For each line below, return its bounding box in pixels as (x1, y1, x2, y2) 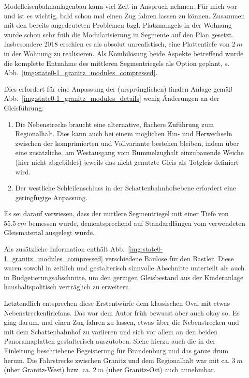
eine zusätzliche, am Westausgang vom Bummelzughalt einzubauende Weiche (15, 147, 244, 157)
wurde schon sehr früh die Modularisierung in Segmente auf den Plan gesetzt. (4, 29, 234, 39)
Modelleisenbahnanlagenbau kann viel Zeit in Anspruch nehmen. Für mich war (4, 1, 237, 11)
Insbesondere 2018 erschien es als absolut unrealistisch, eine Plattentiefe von (4, 39, 230, 49)
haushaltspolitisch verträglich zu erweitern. (4, 282, 131, 292)
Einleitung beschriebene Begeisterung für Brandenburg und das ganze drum (4, 346, 229, 355)
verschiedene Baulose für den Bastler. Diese (105, 253, 234, 263)
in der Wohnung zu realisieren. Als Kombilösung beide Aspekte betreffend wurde (4, 48, 244, 58)
